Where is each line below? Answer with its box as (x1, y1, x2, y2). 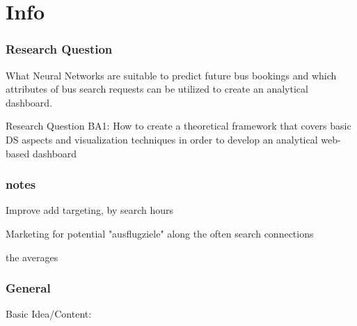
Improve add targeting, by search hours (6, 203, 174, 217)
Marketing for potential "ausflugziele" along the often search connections (6, 226, 314, 240)
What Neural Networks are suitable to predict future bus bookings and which (6, 68, 337, 82)
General (6, 279, 51, 297)
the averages (6, 249, 58, 264)
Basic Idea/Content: (6, 306, 92, 321)
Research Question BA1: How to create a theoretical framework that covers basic (6, 118, 351, 133)
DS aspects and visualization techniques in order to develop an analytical (6, 132, 318, 146)
